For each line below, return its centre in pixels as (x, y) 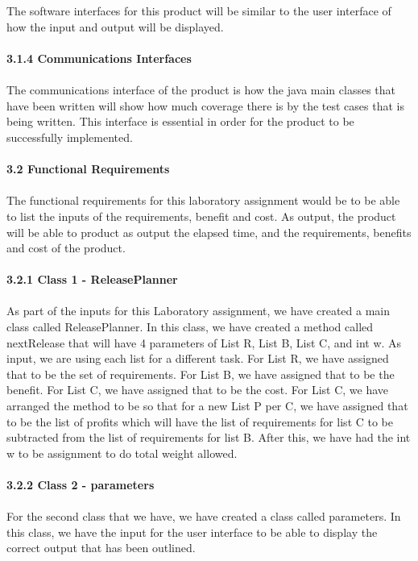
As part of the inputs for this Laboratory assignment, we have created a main (198, 311)
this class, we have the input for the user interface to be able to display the (192, 532)
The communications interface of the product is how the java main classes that (201, 90)
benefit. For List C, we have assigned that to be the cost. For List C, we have (198, 390)
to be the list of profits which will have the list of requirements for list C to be (200, 421)
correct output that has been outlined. (101, 548)
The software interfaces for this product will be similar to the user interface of (199, 11)
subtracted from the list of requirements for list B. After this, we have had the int (209, 437)
